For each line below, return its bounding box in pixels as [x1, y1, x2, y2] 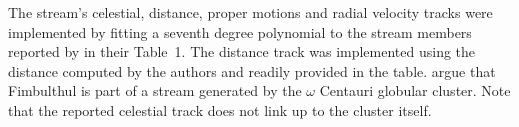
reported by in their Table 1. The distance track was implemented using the [8, 41, 476, 62]
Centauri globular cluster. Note [319, 80, 511, 101]
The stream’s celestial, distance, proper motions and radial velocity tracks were [8, 2, 493, 22]
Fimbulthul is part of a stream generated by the [8, 80, 302, 101]
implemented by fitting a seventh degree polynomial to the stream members [8, 21, 472, 42]
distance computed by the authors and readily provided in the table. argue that [8, 60, 496, 81]
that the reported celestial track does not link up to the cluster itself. [8, 99, 432, 120]
